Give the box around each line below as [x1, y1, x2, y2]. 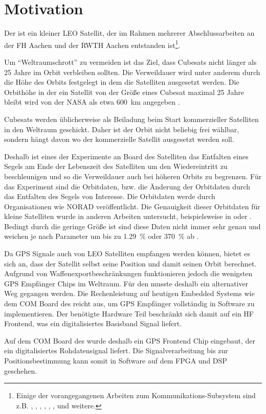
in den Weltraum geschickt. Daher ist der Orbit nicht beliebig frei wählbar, [4, 124, 239, 134]
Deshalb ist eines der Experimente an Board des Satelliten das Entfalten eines [4, 151, 249, 161]
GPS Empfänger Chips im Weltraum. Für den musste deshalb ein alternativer [4, 278, 249, 288]
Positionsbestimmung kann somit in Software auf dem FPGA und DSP [4, 355, 227, 366]
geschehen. [4, 365, 37, 376]
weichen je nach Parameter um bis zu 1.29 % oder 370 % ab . [4, 231, 199, 241]
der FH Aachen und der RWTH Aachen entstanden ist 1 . [4, 38, 181, 50]
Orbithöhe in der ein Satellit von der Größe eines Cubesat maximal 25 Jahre [4, 86, 244, 97]
